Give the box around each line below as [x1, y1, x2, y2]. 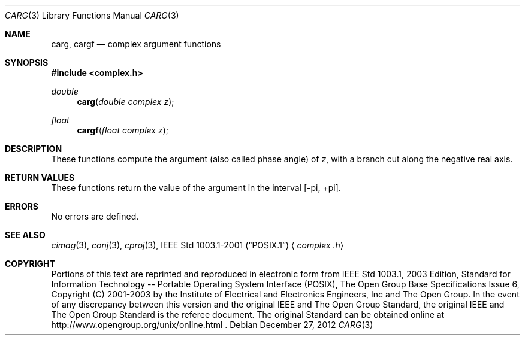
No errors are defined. [51, 211, 139, 221]
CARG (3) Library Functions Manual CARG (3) [5, 10, 179, 20]
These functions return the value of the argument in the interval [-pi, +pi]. [51, 183, 341, 193]
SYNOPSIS [5, 57, 49, 68]
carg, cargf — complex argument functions [51, 39, 221, 49]
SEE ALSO [5, 230, 46, 240]
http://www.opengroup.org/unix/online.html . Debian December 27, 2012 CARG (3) [51, 320, 373, 330]
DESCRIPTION [5, 144, 62, 154]
